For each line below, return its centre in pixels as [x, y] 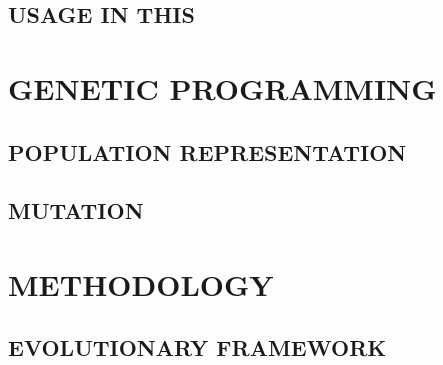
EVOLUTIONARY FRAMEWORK [197, 347]
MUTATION [76, 210]
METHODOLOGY [141, 283]
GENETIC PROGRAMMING [222, 87]
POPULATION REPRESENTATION [207, 151]
